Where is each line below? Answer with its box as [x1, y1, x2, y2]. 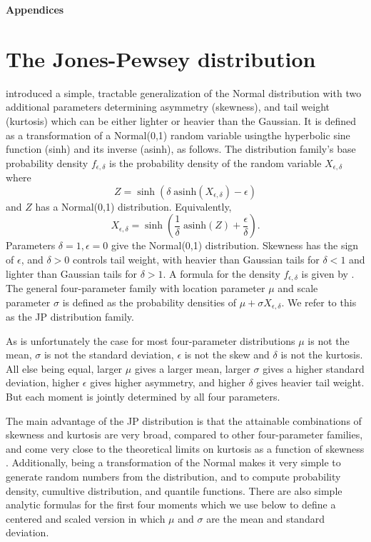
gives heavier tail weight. [256, 375, 365, 390]
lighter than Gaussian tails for [6, 266, 137, 281]
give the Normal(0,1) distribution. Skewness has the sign [111, 238, 359, 253]
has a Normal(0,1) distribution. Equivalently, [35, 199, 232, 214]
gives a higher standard [263, 361, 365, 376]
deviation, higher [6, 375, 80, 390]
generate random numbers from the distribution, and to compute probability [6, 468, 341, 483]
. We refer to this [281, 294, 357, 309]
